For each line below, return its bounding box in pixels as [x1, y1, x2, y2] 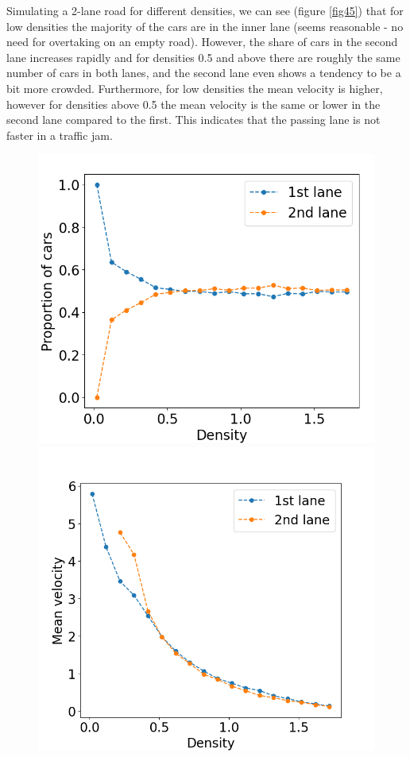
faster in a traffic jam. [6, 126, 113, 143]
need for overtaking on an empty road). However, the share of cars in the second [6, 33, 398, 50]
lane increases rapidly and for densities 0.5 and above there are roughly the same [6, 48, 400, 65]
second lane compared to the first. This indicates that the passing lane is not [6, 111, 381, 128]
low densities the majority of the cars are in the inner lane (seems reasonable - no [6, 17, 404, 34]
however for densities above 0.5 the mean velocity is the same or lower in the [6, 95, 381, 112]
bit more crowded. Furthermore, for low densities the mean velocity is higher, [6, 79, 383, 96]
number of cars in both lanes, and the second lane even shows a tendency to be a [6, 64, 401, 81]
